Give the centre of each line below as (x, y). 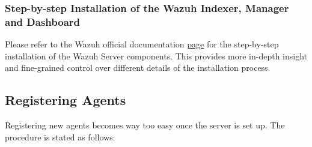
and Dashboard (42, 21)
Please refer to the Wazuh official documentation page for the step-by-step (142, 44)
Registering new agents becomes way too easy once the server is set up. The (145, 125)
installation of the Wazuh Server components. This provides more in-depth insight (156, 55)
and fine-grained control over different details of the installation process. (138, 67)
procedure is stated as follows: (60, 136)
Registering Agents (66, 100)
